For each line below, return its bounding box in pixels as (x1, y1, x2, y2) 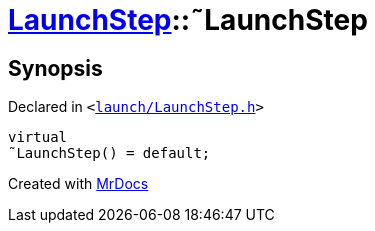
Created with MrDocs (8, 175, 149, 193)
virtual (8, 129, 68, 146)
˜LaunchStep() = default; (8, 145, 211, 162)
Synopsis (8, 55, 103, 81)
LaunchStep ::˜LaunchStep (8, 3, 368, 37)
